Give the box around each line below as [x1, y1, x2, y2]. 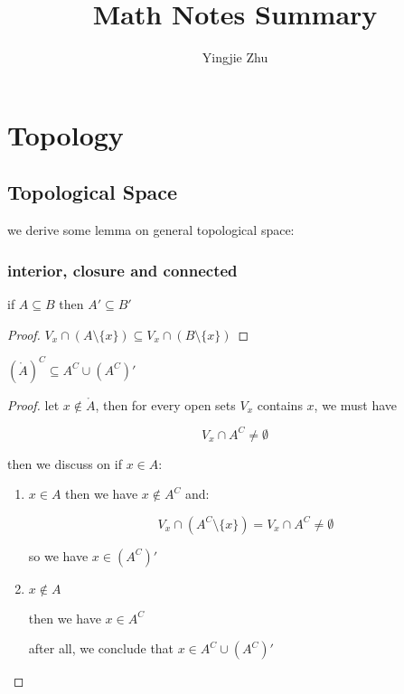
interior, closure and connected [7, 258, 238, 281]
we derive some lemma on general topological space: [7, 220, 295, 239]
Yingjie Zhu [202, 48, 268, 67]
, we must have [314, 395, 398, 414]
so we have [28, 546, 89, 565]
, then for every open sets [95, 395, 236, 414]
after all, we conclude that [28, 639, 174, 658]
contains [257, 395, 303, 414]
